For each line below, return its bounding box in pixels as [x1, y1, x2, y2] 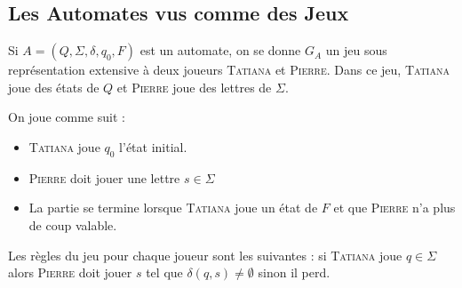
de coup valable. [28, 215, 117, 234]
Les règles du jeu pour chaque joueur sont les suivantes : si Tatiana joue [8, 245, 402, 264]
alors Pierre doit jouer [8, 263, 132, 282]
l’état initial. [119, 137, 187, 156]
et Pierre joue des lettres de [116, 77, 272, 96]
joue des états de [8, 77, 100, 96]
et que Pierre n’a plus [333, 198, 456, 217]
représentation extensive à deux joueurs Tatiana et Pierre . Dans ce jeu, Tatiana [8, 60, 450, 79]
